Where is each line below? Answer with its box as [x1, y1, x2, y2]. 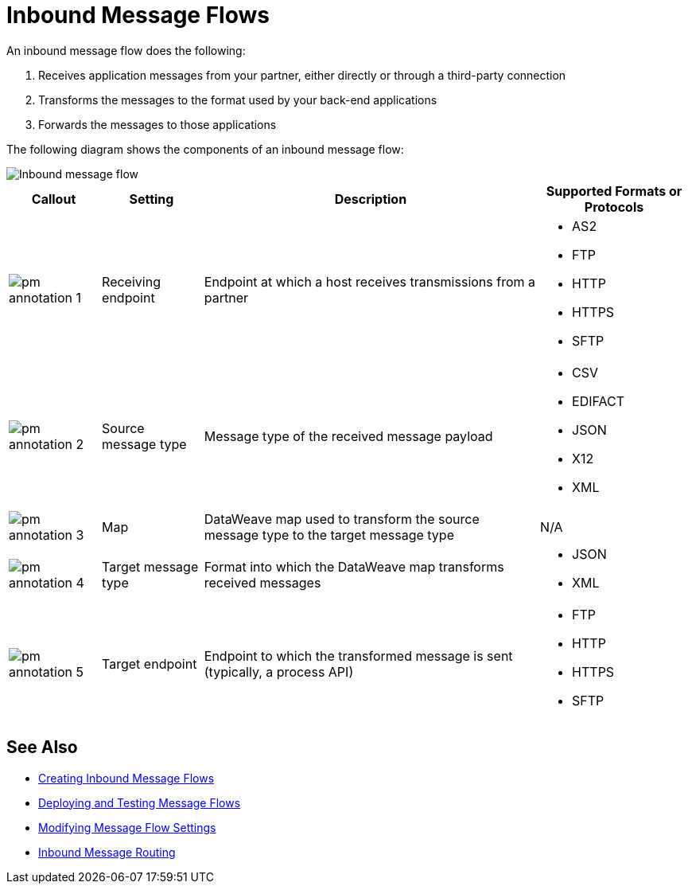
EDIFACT [572, 392, 625, 409]
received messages [204, 574, 321, 591]
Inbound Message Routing [38, 845, 176, 859]
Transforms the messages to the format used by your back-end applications [38, 92, 437, 107]
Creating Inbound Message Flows [38, 771, 215, 785]
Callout [31, 190, 76, 207]
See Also [6, 737, 78, 758]
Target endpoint [102, 655, 197, 672]
